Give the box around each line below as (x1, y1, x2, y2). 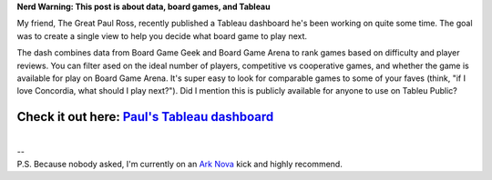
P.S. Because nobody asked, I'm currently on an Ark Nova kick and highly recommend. (16, 159, 343, 170)
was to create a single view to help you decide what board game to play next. (16, 30, 308, 41)
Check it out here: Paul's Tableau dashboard (16, 109, 274, 125)
